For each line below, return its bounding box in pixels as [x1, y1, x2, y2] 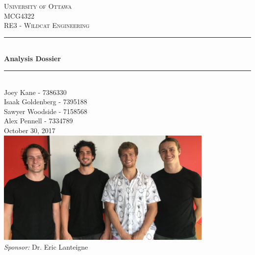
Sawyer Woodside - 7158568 [4, 106, 88, 116]
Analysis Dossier [4, 53, 61, 64]
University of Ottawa [4, 1, 72, 11]
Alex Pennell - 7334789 [4, 116, 73, 126]
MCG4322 [4, 10, 34, 21]
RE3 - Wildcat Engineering [4, 20, 90, 30]
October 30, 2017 [4, 125, 55, 135]
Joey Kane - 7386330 [4, 87, 67, 97]
